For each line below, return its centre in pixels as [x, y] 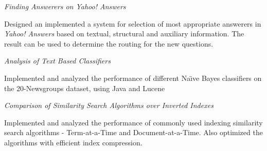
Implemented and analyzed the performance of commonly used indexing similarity [133, 122]
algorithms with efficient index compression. [73, 142]
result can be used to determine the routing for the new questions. [109, 43]
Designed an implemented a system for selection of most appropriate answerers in [133, 23]
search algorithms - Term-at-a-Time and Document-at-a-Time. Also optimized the [133, 132]
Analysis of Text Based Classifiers [57, 61]
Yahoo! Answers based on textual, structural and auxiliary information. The [124, 34]
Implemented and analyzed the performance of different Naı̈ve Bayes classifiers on [133, 78]
